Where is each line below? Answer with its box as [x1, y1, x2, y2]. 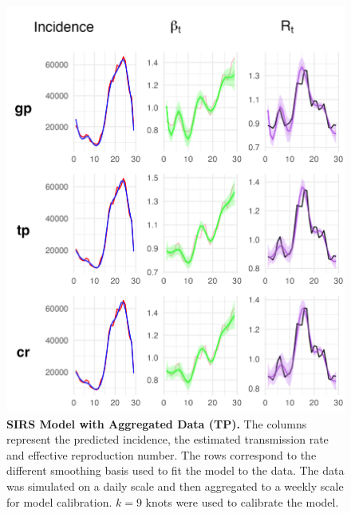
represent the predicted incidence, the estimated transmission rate [6, 431, 329, 448]
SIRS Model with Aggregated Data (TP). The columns [6, 415, 307, 432]
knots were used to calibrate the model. [145, 493, 339, 510]
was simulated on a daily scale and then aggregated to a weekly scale [6, 477, 344, 494]
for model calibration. [6, 493, 112, 510]
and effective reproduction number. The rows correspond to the [6, 446, 317, 463]
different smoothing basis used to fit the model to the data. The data [6, 462, 345, 479]
